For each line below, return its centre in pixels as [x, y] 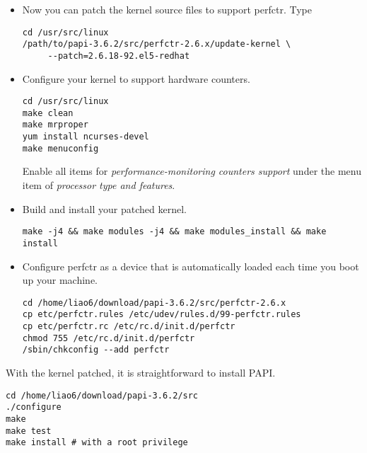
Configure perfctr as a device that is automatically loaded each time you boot [191, 266]
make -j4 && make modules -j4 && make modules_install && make [174, 232]
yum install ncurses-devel [86, 137]
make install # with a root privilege [97, 443]
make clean [48, 113]
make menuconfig [60, 148]
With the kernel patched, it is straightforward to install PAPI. [141, 372]
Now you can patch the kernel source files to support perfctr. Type [167, 9]
